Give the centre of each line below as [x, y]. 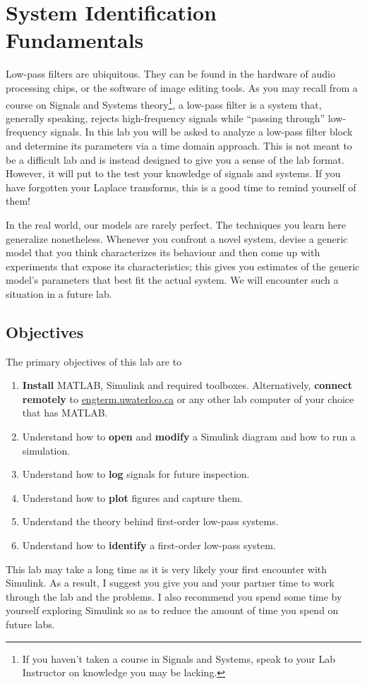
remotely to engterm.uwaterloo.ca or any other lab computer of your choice [188, 398]
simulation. [46, 450]
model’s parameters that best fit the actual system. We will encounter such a [172, 280]
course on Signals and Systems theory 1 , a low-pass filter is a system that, [164, 103]
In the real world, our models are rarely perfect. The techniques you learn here [176, 224]
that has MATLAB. [65, 413]
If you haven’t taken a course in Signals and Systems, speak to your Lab [179, 658]
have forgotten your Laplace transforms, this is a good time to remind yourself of [181, 187]
